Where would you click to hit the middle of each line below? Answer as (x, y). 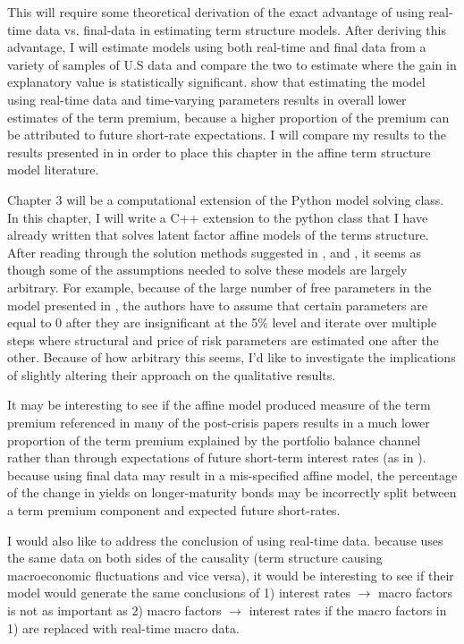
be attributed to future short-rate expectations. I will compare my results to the (227, 135)
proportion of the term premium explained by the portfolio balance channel (214, 440)
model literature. (53, 169)
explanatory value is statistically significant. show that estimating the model (216, 82)
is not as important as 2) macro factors (114, 610)
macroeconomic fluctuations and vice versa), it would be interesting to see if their (231, 575)
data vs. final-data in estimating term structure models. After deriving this (240, 29)
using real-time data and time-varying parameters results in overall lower (207, 99)
